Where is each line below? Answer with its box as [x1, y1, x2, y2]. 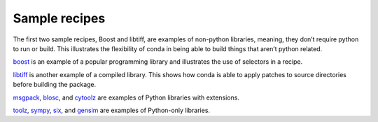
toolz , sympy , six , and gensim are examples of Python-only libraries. [13, 106, 210, 114]
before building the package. [13, 81, 97, 89]
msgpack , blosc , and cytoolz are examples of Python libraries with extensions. [13, 93, 239, 102]
